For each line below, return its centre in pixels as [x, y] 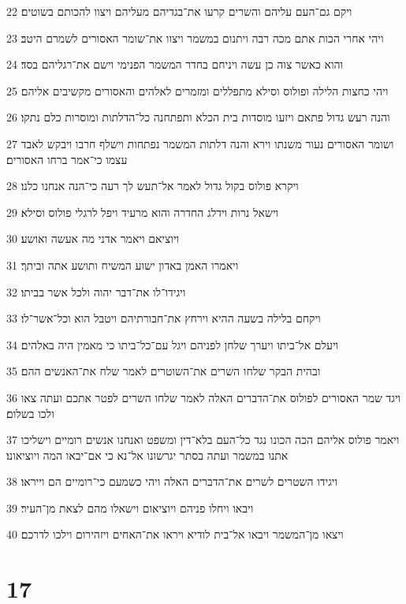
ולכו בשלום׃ [30, 413]
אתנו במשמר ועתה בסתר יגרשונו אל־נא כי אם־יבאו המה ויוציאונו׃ [147, 455]
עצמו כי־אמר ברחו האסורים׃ [67, 159]
